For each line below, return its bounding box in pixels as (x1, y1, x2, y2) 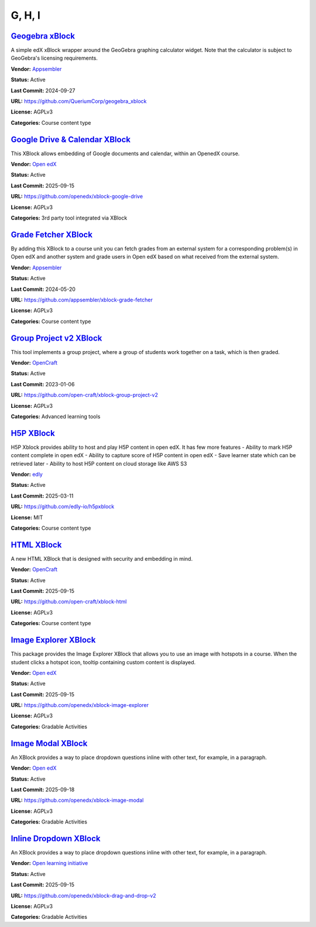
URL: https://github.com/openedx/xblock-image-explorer (11, 702, 149, 709)
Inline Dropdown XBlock (11, 833, 101, 843)
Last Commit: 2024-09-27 (11, 87, 75, 94)
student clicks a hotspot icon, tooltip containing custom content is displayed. (11, 658, 196, 665)
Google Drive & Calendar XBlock (11, 135, 131, 145)
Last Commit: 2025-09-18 (11, 786, 75, 793)
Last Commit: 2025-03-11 (11, 492, 74, 499)
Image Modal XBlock (11, 738, 88, 749)
